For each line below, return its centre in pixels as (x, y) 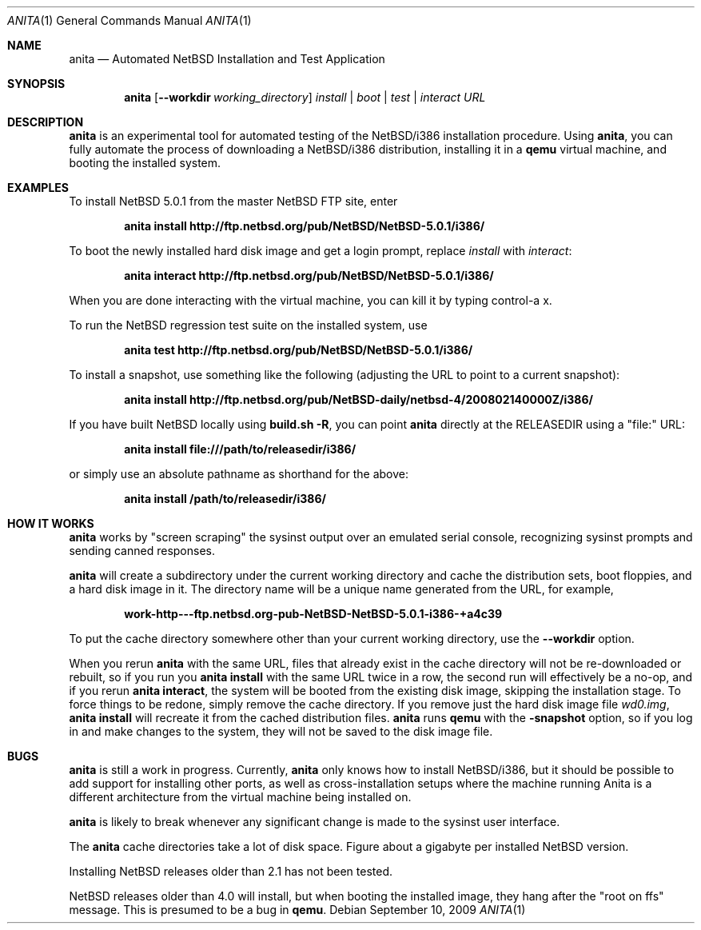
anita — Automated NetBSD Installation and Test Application (227, 59)
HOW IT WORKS (51, 523)
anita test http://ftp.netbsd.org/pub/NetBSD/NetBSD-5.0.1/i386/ (299, 350)
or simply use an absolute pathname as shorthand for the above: (239, 474)
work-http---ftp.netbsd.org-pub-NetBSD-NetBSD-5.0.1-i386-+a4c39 (313, 614)
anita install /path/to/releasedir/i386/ (225, 499)
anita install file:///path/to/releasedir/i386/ (240, 449)
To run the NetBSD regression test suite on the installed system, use (248, 325)
